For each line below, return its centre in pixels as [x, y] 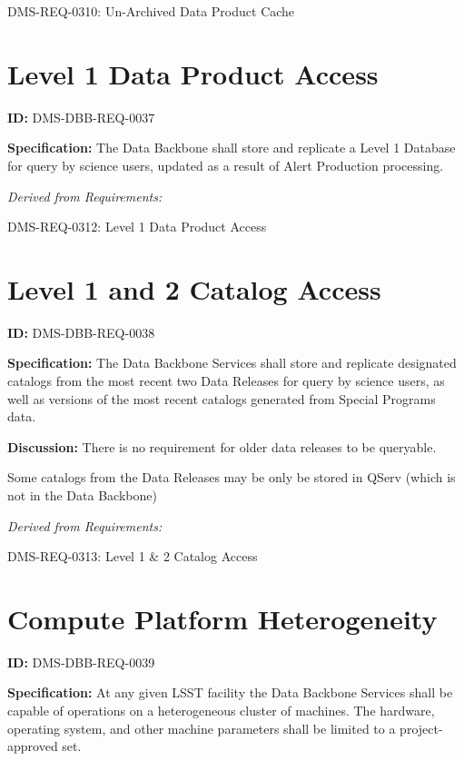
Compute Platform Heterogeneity [222, 618]
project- [421, 728]
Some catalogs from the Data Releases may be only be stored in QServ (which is [232, 477]
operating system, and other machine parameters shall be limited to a [202, 728]
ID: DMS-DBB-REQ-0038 [81, 332]
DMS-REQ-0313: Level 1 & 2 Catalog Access [133, 556]
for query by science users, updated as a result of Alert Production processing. [226, 165]
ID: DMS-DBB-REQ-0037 [81, 117]
